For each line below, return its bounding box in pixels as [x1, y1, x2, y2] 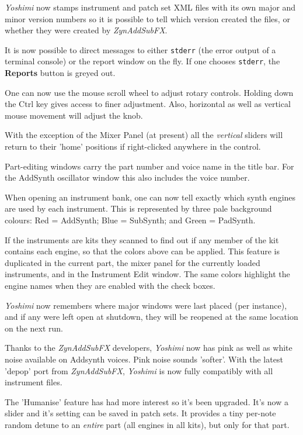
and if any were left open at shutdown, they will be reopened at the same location [5, 310, 298, 323]
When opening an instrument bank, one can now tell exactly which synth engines [5, 191, 296, 203]
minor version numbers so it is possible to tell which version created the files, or [5, 12, 290, 25]
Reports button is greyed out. [5, 67, 116, 79]
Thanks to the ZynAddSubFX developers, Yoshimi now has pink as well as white [5, 341, 292, 354]
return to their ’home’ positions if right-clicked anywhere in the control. [5, 140, 261, 153]
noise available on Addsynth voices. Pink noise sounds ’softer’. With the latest [5, 353, 283, 365]
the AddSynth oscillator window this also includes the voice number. [5, 171, 250, 184]
